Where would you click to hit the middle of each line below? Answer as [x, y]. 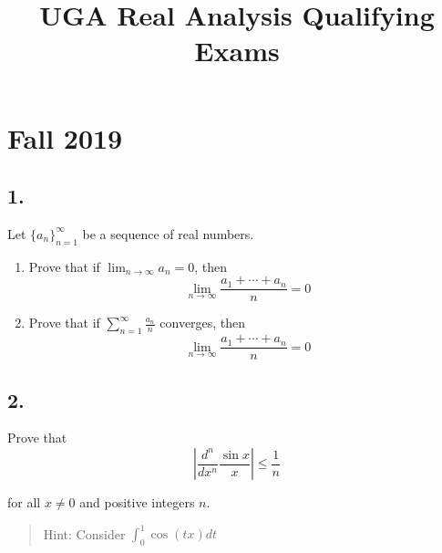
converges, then [203, 323]
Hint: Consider [84, 533]
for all [24, 502]
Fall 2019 [65, 137]
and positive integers [137, 502]
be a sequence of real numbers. [168, 233]
